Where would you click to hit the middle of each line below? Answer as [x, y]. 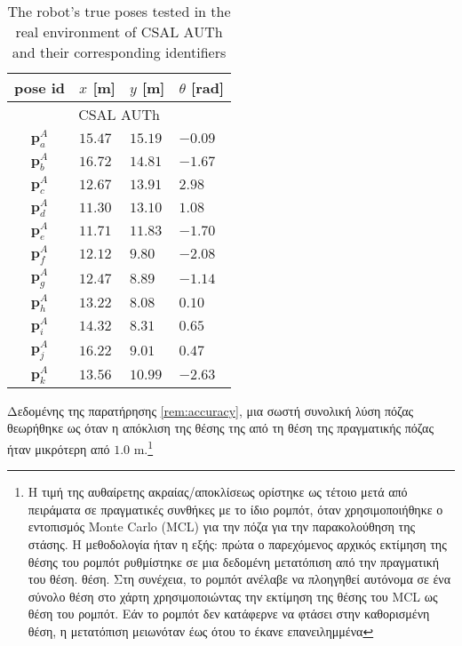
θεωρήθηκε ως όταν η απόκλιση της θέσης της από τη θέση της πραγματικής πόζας [220, 428]
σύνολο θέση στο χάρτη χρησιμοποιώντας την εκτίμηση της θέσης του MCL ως [233, 596]
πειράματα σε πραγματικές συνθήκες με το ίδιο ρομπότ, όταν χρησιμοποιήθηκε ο [235, 509]
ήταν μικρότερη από [59, 448]
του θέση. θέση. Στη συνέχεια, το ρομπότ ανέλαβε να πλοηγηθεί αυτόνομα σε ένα [239, 579]
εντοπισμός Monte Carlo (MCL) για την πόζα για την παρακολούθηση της [222, 526]
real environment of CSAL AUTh [119, 32]
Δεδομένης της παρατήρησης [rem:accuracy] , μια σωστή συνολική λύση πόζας [211, 410]
